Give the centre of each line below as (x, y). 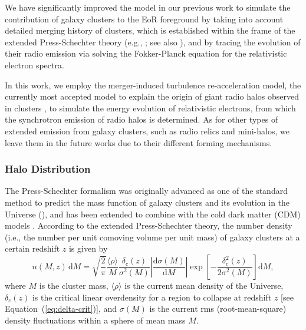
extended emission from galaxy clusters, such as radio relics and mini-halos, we (147, 131)
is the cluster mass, (74, 285)
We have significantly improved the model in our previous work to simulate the (148, 7)
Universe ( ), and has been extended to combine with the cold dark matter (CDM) (153, 214)
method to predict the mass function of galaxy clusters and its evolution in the (147, 202)
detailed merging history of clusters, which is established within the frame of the (150, 30)
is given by (88, 248)
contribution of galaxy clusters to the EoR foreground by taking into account (144, 19)
